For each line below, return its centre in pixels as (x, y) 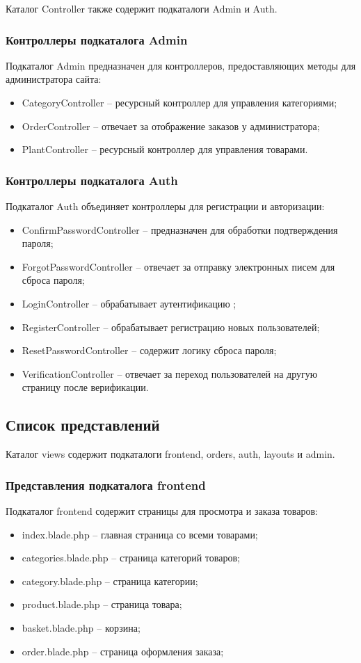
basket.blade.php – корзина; (81, 627)
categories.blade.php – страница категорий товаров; (131, 558)
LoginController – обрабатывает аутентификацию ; (129, 303)
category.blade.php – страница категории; (110, 581)
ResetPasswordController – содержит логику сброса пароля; (149, 350)
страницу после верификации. (85, 387)
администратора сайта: (54, 79)
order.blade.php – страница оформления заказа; (123, 651)
